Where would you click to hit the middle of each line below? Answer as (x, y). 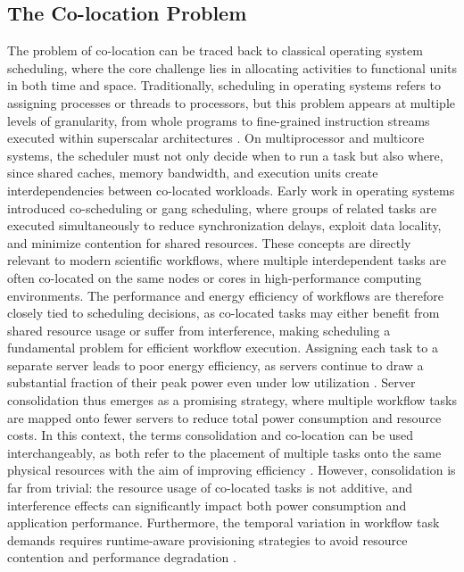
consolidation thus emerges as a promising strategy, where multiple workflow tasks (232, 400)
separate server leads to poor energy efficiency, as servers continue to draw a (215, 365)
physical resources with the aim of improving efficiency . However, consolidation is (232, 470)
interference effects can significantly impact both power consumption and (207, 505)
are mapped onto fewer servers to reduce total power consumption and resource (224, 417)
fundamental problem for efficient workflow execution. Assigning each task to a (223, 348)
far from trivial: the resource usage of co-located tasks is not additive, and (210, 488)
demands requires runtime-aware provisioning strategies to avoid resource (207, 539)
